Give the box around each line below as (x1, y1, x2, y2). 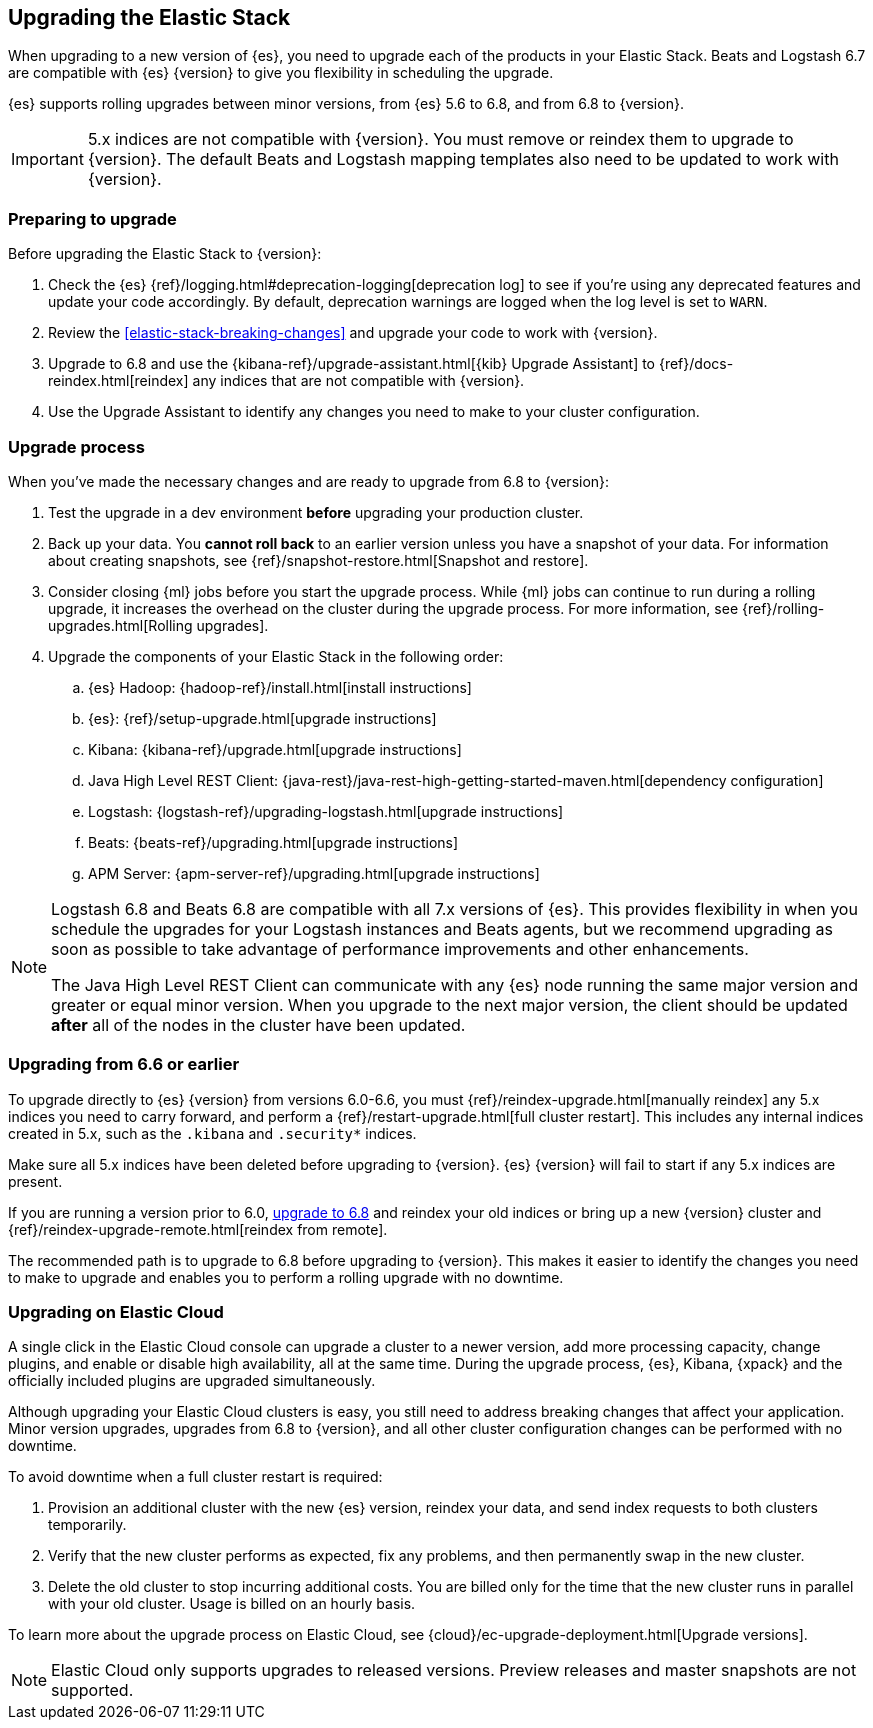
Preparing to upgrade (8, 208, 177, 229)
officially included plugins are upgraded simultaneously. (8, 1372, 376, 1390)
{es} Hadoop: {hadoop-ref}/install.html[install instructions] (88, 678, 472, 696)
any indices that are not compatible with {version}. (192, 372, 525, 390)
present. (8, 1172, 63, 1190)
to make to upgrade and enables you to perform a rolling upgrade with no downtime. (8, 1268, 564, 1286)
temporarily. (48, 1516, 127, 1534)
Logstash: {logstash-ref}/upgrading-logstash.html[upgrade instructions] (88, 802, 564, 820)
